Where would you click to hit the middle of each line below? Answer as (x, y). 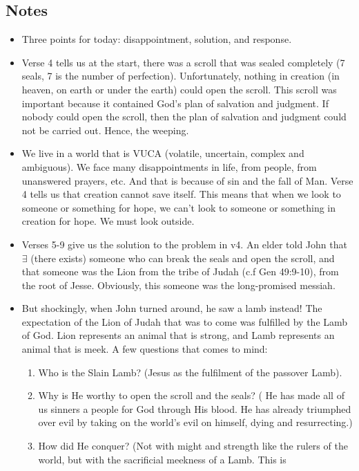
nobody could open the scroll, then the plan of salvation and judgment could (184, 117)
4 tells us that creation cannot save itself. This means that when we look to (181, 194)
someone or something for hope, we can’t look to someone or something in (179, 207)
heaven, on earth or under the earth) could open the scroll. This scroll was (179, 89)
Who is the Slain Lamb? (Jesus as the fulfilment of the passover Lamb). (190, 372)
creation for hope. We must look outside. (108, 221)
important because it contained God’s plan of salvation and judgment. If (175, 103)
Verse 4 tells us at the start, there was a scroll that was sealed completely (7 (183, 62)
